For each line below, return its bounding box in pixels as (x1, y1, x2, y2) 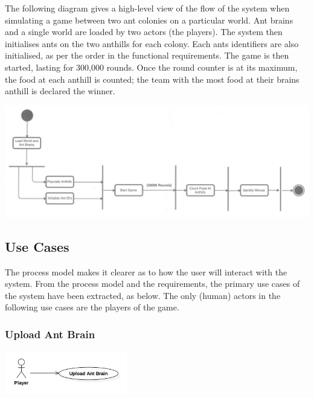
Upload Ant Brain (5, 326, 95, 341)
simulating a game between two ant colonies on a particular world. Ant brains (5, 13, 293, 26)
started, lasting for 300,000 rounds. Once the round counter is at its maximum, (5, 60, 298, 73)
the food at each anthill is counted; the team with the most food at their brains (5, 72, 300, 85)
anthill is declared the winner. (5, 85, 115, 97)
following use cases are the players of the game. (5, 301, 179, 313)
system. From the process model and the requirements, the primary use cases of (5, 277, 300, 290)
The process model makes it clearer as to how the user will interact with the (5, 265, 287, 278)
